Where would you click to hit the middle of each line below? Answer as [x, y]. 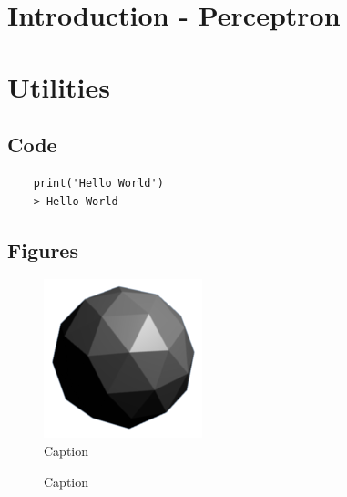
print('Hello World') [98, 183]
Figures [43, 249]
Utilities [59, 86]
